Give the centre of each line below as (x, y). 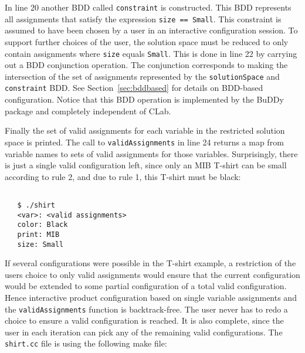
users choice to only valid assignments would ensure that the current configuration (152, 274)
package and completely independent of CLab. (88, 111)
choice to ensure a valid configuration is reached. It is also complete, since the (144, 320)
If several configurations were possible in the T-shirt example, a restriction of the (150, 263)
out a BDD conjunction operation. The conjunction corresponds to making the (146, 65)
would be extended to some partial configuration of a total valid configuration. (146, 286)
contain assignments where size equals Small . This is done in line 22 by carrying (151, 53)
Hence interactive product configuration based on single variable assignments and (151, 297)
